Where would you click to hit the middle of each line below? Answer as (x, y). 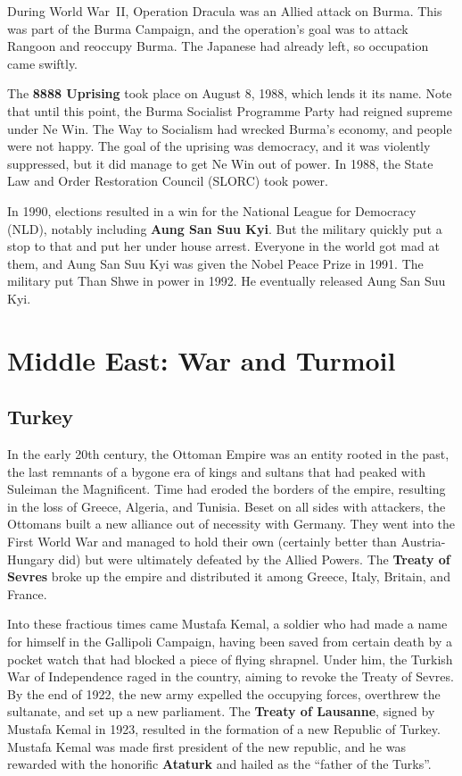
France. (27, 593)
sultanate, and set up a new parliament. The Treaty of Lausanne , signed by (221, 711)
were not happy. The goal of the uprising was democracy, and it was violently (219, 146)
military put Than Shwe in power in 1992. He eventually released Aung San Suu (227, 281)
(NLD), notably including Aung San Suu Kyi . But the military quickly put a (225, 228)
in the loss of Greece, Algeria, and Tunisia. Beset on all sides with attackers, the (227, 506)
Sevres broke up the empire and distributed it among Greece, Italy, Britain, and (229, 576)
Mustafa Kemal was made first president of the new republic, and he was (206, 746)
